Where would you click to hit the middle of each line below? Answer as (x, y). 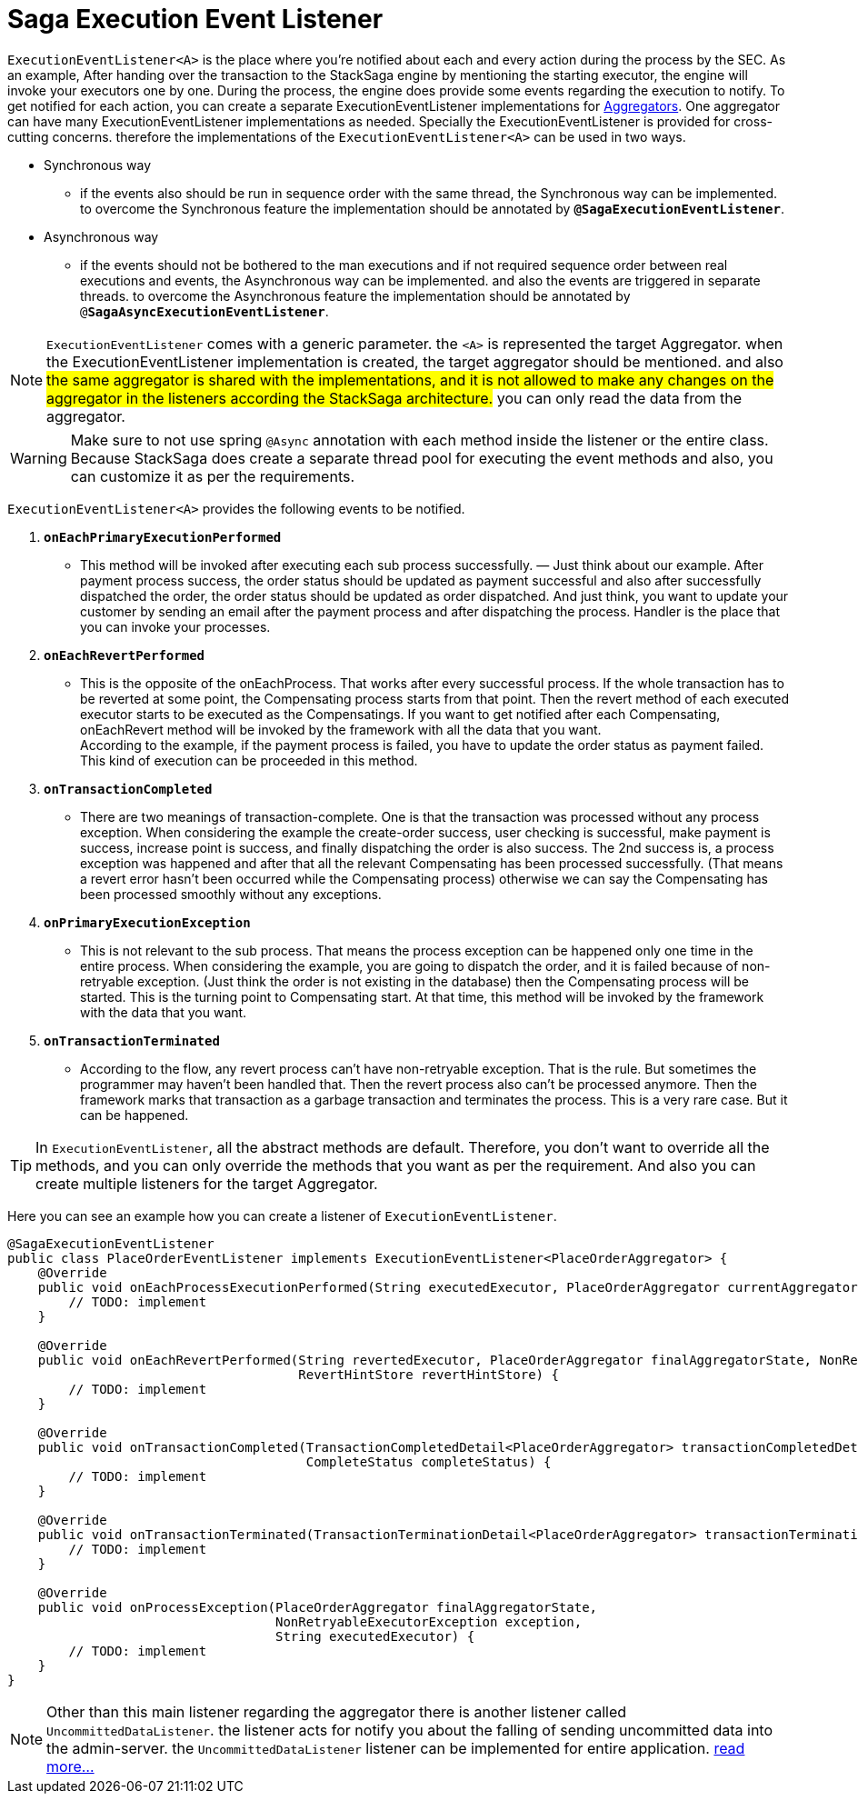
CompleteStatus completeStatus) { (429, 1461)
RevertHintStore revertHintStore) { (429, 1374)
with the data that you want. (164, 1012)
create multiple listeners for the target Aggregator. (207, 1183)
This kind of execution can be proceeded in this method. (249, 760)
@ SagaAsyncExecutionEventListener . (205, 311)
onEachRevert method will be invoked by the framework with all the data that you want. (341, 729)
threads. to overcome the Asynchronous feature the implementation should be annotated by (355, 295)
